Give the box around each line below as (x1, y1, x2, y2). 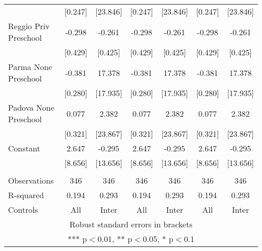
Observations (8, 175, 54, 186)
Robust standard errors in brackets (70, 218, 192, 230)
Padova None (8, 102, 54, 113)
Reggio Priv (8, 20, 50, 32)
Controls (8, 204, 38, 215)
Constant (8, 142, 40, 154)
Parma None (8, 61, 52, 72)
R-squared (8, 189, 44, 201)
